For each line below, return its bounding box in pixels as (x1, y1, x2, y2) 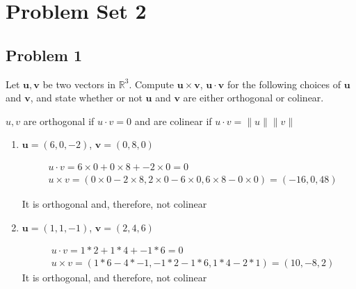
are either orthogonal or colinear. (183, 90, 324, 105)
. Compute (129, 76, 174, 91)
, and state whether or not (30, 90, 143, 105)
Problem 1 (6, 44, 82, 65)
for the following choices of (227, 76, 341, 91)
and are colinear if (134, 113, 212, 128)
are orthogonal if (23, 113, 95, 128)
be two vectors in (42, 76, 116, 91)
